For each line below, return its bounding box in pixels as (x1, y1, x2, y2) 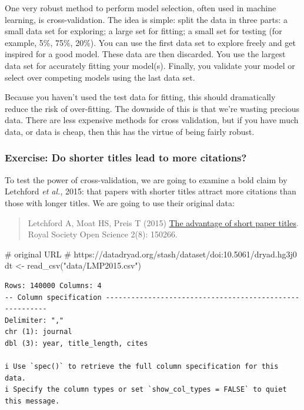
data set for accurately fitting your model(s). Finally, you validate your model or (5, 59, 295, 71)
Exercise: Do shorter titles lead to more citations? (5, 150, 247, 165)
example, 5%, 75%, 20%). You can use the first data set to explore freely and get (5, 36, 296, 48)
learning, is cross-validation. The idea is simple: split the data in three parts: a (5, 13, 288, 25)
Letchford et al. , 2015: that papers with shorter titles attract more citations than (5, 185, 296, 197)
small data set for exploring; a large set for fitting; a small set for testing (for (5, 25, 282, 37)
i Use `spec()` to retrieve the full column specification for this (5, 362, 279, 371)
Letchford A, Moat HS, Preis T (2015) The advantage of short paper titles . (28, 216, 299, 229)
